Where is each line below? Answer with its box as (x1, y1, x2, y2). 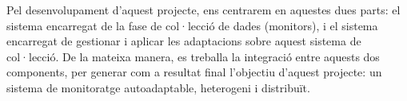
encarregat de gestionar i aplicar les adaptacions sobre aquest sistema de (6, 33, 361, 49)
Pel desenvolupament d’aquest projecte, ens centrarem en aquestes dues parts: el (6, 2, 401, 17)
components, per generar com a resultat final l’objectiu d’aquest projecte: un (6, 64, 382, 80)
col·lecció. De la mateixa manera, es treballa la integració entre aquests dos (6, 48, 380, 64)
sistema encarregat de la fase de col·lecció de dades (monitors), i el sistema (6, 17, 378, 33)
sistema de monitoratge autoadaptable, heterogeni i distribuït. (6, 79, 310, 95)
